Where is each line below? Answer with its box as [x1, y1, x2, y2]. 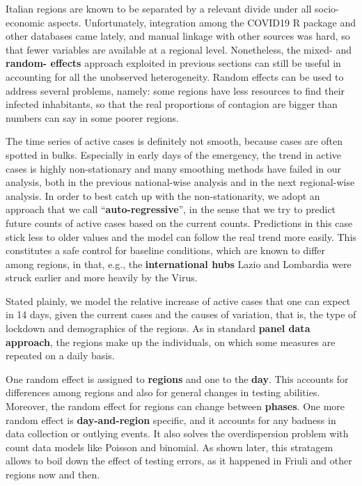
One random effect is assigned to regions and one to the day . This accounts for [6, 371, 349, 386]
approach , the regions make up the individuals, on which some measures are [6, 334, 336, 349]
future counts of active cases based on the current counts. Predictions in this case [6, 215, 353, 230]
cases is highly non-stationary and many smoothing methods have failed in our [6, 161, 342, 175]
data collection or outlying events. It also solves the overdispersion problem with [6, 426, 349, 441]
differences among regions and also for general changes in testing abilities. [6, 385, 320, 400]
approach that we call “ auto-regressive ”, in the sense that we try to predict [6, 202, 336, 217]
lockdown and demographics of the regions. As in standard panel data [6, 321, 310, 336]
